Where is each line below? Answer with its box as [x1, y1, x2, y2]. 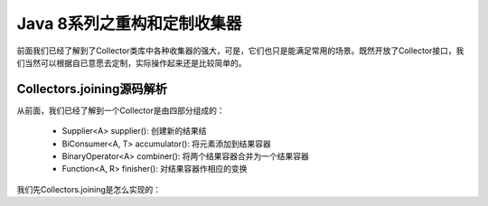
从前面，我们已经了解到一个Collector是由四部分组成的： [16, 105, 225, 116]
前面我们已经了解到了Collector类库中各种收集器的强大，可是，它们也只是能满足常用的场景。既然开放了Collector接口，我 [16, 45, 465, 56]
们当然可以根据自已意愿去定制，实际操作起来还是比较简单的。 [16, 57, 247, 68]
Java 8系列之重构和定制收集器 [16, 14, 242, 33]
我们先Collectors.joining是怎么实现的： [16, 183, 162, 194]
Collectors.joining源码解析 [16, 81, 167, 97]
